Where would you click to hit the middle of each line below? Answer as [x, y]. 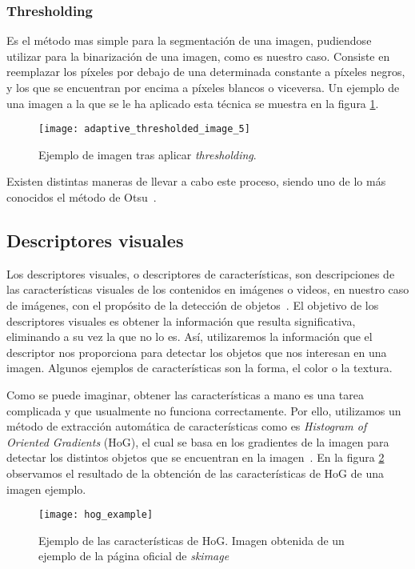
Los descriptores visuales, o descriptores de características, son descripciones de [201, 273]
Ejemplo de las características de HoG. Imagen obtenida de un [192, 540]
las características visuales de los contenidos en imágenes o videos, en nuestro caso [208, 289]
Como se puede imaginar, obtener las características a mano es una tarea [185, 394]
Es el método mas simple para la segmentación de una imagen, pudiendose [189, 40]
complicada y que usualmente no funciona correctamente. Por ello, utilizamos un [204, 410]
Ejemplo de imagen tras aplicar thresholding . [148, 154]
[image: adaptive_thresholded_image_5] [144, 129]
